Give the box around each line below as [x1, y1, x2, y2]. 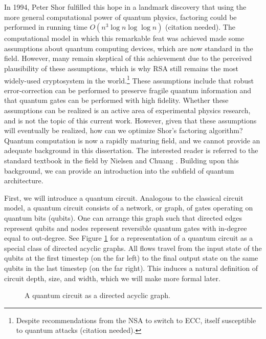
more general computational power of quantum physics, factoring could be [4, 11, 237, 22]
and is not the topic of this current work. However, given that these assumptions [4, 115, 257, 125]
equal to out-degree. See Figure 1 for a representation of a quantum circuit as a [4, 232, 253, 243]
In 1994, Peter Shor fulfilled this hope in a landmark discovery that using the [4, 2, 247, 12]
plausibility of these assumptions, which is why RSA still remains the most [4, 62, 238, 73]
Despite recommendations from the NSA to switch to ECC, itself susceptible [16, 314, 256, 325]
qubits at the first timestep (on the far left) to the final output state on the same [4, 252, 258, 263]
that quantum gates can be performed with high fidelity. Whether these [4, 95, 229, 105]
